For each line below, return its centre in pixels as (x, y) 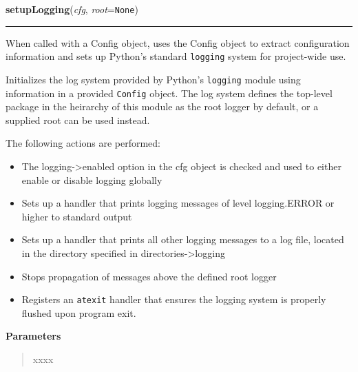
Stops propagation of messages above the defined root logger (149, 276)
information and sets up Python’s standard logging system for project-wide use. (176, 56)
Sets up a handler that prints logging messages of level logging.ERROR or (178, 203)
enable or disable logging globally (92, 179)
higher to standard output (77, 216)
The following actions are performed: (83, 143)
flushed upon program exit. (79, 312)
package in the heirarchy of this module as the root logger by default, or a (162, 106)
